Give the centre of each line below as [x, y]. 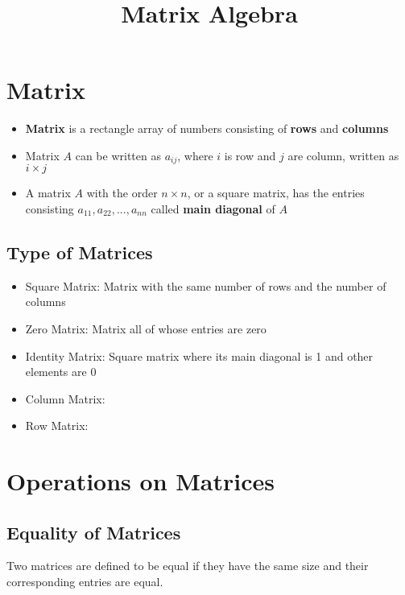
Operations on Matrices [141, 481]
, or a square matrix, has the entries [276, 193]
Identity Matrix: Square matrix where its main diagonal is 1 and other [199, 355]
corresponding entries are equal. [85, 582]
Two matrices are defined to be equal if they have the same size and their [188, 566]
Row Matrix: [57, 426]
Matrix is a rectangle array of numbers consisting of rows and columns [207, 128]
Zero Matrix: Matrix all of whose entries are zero [146, 328]
